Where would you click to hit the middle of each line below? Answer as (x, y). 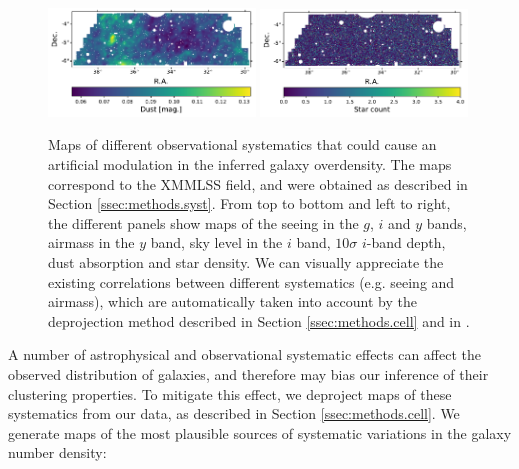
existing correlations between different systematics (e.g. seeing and (251, 281)
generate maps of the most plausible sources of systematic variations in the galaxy (260, 432)
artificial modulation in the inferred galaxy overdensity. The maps (250, 163)
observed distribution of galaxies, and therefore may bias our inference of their (248, 373)
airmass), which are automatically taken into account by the (232, 301)
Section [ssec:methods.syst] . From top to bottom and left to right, (249, 203)
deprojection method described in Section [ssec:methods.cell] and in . (259, 320)
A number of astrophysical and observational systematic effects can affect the (245, 354)
